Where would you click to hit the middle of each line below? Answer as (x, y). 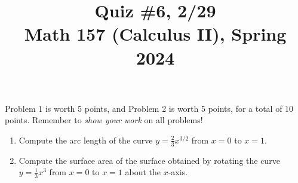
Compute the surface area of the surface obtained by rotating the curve (149, 160)
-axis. (178, 172)
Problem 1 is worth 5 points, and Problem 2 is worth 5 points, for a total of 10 (149, 108)
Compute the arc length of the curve (86, 140)
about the (143, 172)
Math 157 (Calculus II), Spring (155, 34)
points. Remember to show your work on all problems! (104, 120)
